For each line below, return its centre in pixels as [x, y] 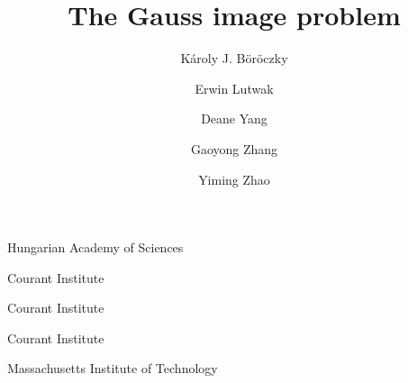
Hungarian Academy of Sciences [95, 247]
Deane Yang [234, 119]
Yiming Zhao [234, 179]
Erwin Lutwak [234, 88]
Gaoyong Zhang [234, 148]
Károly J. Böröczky [234, 58]
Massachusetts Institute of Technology [113, 368]
